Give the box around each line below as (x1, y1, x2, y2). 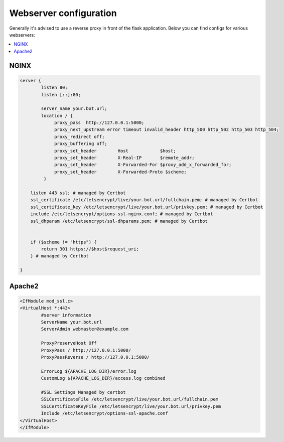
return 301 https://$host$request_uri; (41, 246, 139, 252)
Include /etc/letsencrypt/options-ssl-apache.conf (41, 410, 168, 416)
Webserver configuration (9, 8, 117, 19)
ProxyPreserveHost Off (41, 340, 97, 346)
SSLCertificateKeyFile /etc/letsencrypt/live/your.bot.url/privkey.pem (41, 403, 221, 409)
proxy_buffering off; (54, 141, 107, 146)
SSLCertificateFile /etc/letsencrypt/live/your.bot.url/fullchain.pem (41, 396, 218, 402)
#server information (41, 312, 92, 318)
